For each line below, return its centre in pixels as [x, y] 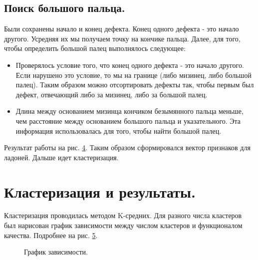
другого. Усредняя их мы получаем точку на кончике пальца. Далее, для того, [122, 38]
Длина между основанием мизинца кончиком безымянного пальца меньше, [129, 111]
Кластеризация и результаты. [100, 191]
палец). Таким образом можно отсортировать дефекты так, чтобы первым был [135, 85]
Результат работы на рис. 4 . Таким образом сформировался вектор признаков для [127, 147]
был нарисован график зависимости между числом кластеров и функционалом [123, 225]
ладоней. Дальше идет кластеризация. [61, 157]
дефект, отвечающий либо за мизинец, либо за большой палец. [112, 94]
